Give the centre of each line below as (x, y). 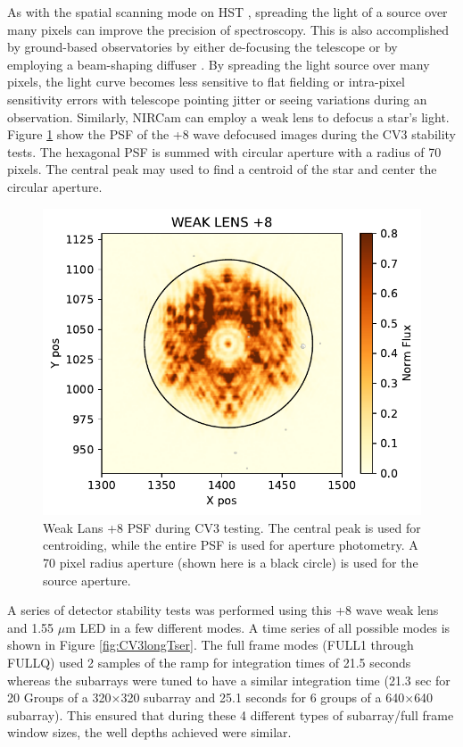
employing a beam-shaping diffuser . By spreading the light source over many (219, 64)
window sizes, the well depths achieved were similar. (149, 732)
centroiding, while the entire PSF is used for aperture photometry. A (231, 545)
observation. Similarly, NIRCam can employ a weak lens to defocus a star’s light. (228, 116)
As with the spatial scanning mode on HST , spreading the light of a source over (227, 12)
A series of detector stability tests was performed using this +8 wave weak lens (223, 610)
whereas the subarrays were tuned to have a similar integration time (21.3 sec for (229, 680)
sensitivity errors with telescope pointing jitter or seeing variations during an (217, 99)
